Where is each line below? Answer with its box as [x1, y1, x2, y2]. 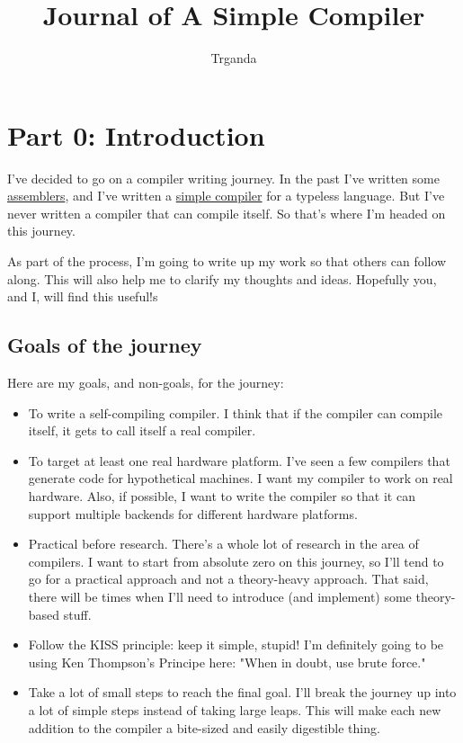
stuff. [63, 604, 92, 623]
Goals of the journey [7, 331, 202, 359]
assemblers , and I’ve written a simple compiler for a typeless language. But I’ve [7, 186, 445, 205]
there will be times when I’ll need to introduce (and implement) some [28, 586, 412, 605]
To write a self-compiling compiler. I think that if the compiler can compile [28, 403, 443, 422]
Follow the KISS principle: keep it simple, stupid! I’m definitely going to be [28, 635, 444, 654]
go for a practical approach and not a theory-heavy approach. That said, [28, 569, 429, 588]
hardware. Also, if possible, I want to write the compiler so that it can [28, 486, 415, 505]
